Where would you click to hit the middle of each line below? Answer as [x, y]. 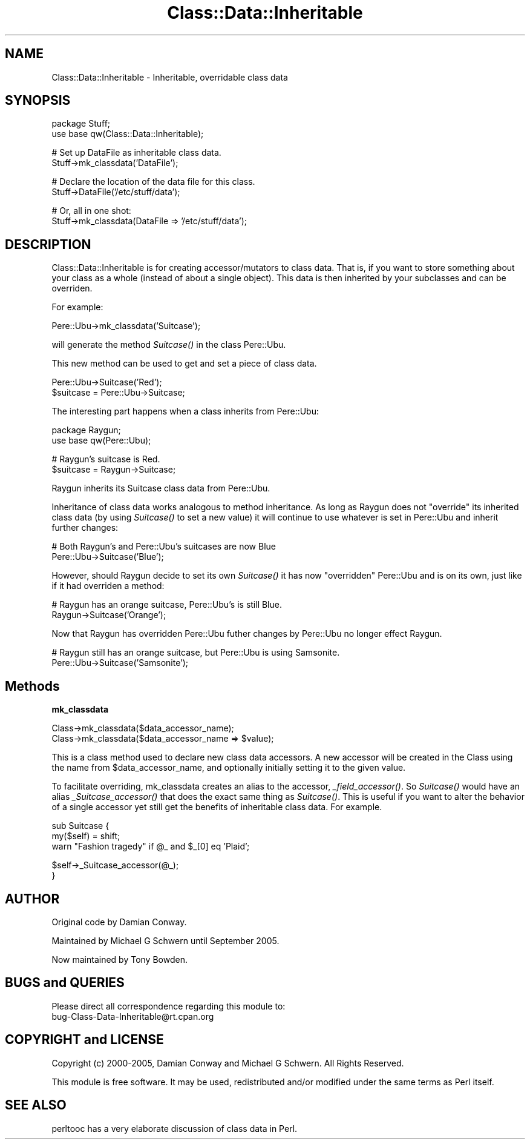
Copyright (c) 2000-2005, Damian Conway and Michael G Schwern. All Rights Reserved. [228, 1063]
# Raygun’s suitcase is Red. [106, 459]
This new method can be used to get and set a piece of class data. [184, 364]
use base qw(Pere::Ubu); [101, 441]
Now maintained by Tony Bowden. [119, 959]
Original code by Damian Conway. [119, 922]
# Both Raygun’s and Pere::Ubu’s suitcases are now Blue [164, 547]
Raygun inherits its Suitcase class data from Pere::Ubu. [161, 488]
